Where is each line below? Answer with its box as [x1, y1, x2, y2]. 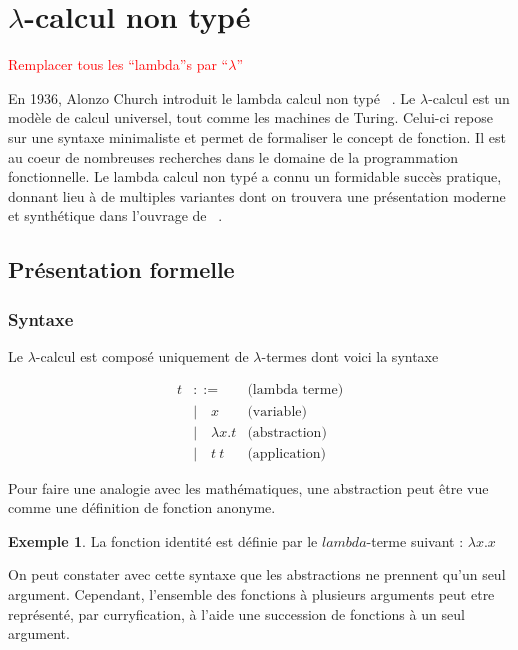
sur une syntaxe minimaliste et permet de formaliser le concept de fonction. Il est [8, 126, 506, 147]
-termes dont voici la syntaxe [261, 345, 439, 366]
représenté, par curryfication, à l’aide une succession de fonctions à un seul [8, 603, 465, 624]
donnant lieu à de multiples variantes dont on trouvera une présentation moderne [8, 185, 506, 206]
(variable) [247, 404, 307, 419]
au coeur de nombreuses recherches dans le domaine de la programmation [8, 146, 459, 167]
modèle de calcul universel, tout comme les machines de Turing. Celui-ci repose [8, 107, 493, 128]
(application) [247, 446, 326, 461]
